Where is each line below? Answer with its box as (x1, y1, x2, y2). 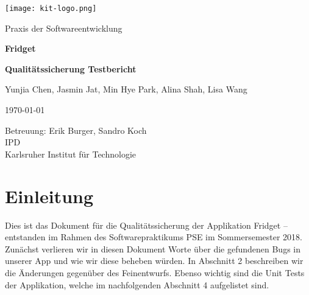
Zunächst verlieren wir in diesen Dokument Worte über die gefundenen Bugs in (5, 242, 300, 255)
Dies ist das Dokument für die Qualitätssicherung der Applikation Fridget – (5, 218, 288, 231)
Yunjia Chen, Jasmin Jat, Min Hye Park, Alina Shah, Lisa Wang (5, 83, 247, 95)
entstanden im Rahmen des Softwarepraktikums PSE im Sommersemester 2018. (5, 231, 302, 243)
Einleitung (5, 183, 94, 208)
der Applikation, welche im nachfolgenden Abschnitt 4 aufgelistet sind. (5, 278, 269, 291)
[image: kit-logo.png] (5, 4, 97, 13)
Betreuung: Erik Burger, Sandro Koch (5, 123, 147, 136)
